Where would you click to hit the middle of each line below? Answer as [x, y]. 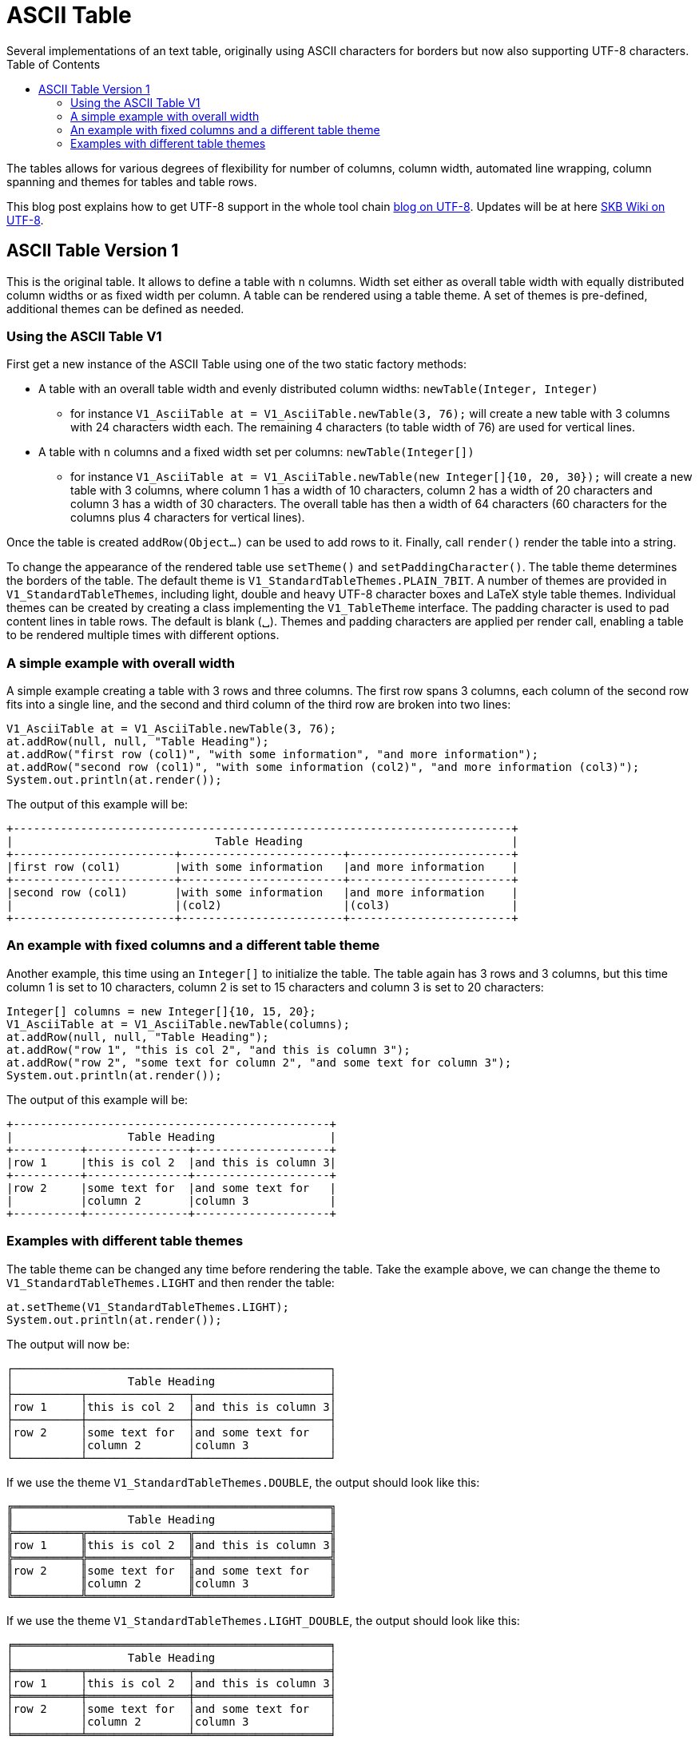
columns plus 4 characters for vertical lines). [188, 518]
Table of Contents [54, 64]
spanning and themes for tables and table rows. [132, 181]
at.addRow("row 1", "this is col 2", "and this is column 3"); [209, 1049]
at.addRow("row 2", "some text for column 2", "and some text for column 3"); [259, 1062]
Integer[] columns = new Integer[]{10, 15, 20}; [161, 1011]
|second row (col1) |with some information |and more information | [262, 893]
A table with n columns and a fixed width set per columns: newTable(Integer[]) [256, 452]
